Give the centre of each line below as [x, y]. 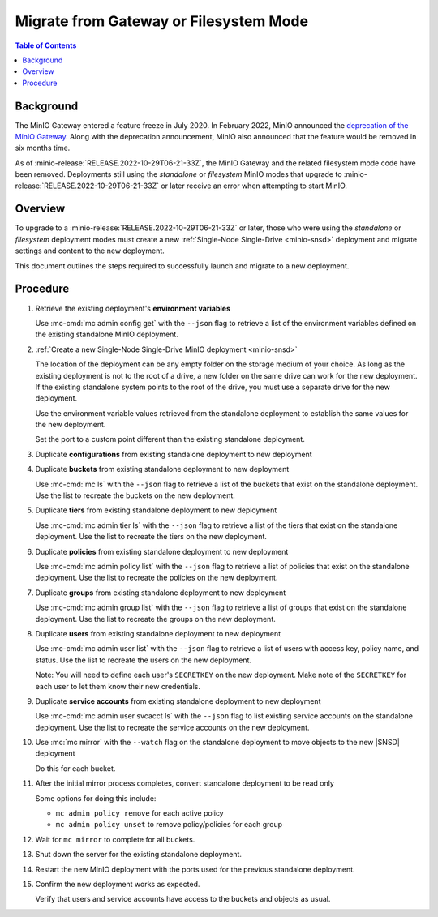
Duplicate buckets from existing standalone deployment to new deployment [162, 469]
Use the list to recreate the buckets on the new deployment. [135, 495]
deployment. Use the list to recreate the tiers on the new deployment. [151, 537]
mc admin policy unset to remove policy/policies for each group [169, 825]
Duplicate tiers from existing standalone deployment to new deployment [156, 510]
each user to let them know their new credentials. [118, 686]
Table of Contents [46, 45]
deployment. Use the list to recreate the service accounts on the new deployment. [172, 727]
